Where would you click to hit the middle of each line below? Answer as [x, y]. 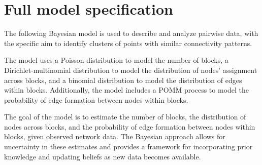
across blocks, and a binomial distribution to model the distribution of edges [123, 80]
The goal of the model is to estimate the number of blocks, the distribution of [125, 117]
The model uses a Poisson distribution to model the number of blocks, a [116, 60]
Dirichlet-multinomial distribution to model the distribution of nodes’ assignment [131, 70]
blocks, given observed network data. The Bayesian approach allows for [115, 136]
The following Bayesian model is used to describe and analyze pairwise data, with [131, 33]
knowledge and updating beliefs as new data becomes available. [103, 156]
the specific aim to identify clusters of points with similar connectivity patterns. [128, 43]
